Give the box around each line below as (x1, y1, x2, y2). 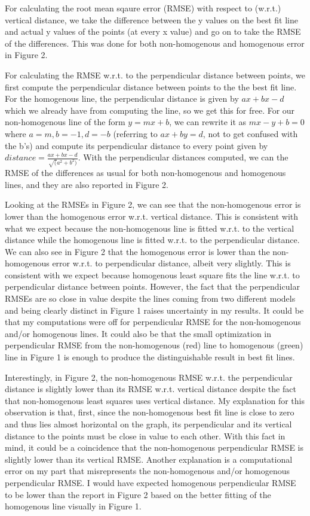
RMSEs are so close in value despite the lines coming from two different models (5, 292, 296, 305)
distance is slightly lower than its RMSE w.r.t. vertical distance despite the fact (5, 383, 296, 395)
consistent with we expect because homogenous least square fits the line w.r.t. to (5, 268, 300, 281)
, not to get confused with (202, 127, 298, 139)
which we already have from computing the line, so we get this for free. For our (5, 104, 295, 116)
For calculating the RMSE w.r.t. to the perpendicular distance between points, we (5, 68, 305, 81)
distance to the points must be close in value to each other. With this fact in (5, 429, 286, 442)
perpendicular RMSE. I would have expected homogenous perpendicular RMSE (5, 476, 296, 488)
